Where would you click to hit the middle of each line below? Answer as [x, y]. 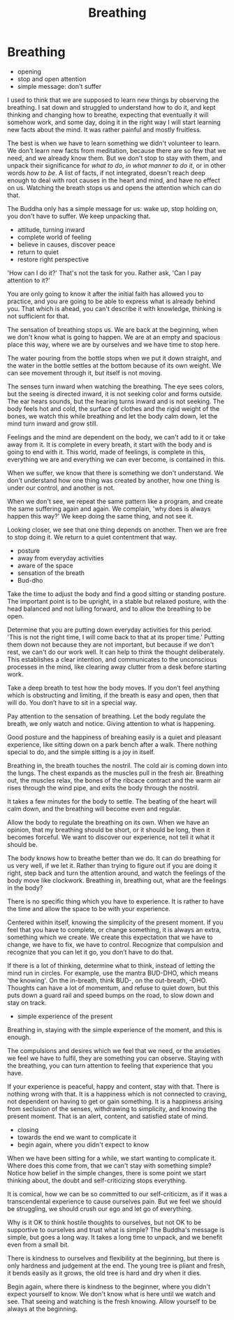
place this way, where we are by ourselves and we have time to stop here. [114, 344]
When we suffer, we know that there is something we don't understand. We [116, 472]
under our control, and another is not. [61, 488]
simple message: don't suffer [59, 86]
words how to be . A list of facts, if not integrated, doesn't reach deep [107, 173]
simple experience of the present [65, 1016]
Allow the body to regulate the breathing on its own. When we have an [108, 822]
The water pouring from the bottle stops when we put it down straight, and [115, 358]
